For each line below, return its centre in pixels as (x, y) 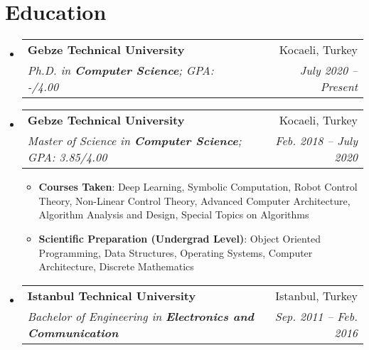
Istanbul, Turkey (316, 295)
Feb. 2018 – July (316, 141)
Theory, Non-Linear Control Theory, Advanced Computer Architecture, (194, 200)
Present (339, 87)
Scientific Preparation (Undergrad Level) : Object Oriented (180, 238)
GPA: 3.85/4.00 (67, 157)
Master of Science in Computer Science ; (134, 141)
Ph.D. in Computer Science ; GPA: (121, 70)
